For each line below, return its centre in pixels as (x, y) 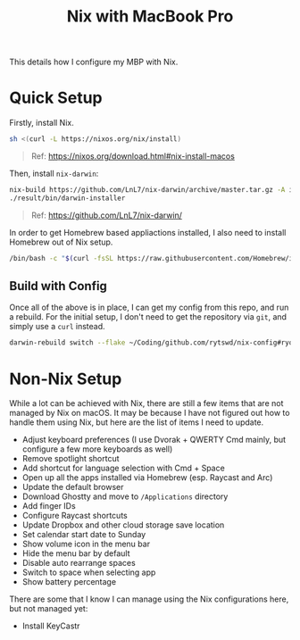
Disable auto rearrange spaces (79, 563)
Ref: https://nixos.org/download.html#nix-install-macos (133, 156)
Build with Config (58, 286)
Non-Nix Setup (66, 379)
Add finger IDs (49, 506)
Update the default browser (73, 487)
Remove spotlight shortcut (71, 459)
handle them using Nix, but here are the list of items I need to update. (137, 422)
